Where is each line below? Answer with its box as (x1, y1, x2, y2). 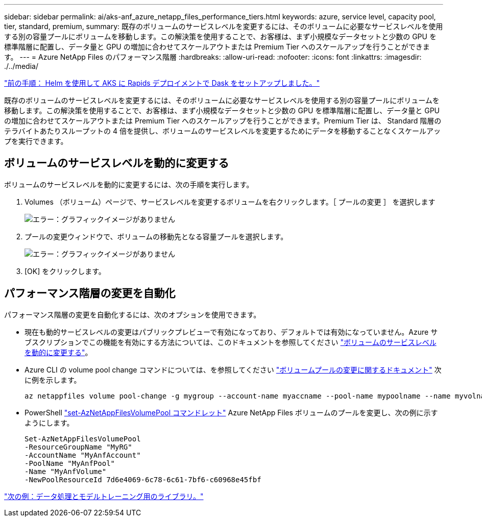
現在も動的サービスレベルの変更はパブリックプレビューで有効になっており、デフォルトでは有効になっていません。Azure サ (25, 327, 438, 336)
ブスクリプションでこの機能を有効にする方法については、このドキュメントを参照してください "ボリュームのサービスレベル (25, 337, 437, 346)
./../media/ (4, 62, 38, 70)
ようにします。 (25, 418, 74, 427)
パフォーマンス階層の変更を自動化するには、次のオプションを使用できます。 (4, 310, 261, 319)
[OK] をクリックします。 (25, 266, 106, 276)
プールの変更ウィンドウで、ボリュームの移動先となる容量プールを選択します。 (25, 232, 288, 241)
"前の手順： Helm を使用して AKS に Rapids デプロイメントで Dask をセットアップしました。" (4, 79, 320, 87)
